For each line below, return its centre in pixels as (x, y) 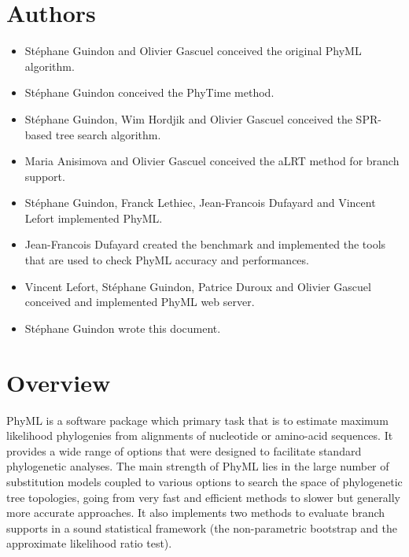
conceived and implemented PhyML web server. (140, 302)
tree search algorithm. (108, 134)
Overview (59, 382)
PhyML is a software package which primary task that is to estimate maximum (197, 420)
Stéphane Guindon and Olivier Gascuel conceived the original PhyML (193, 51)
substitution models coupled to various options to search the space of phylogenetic (204, 481)
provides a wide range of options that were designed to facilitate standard (184, 450)
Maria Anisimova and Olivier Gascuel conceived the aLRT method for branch (212, 161)
